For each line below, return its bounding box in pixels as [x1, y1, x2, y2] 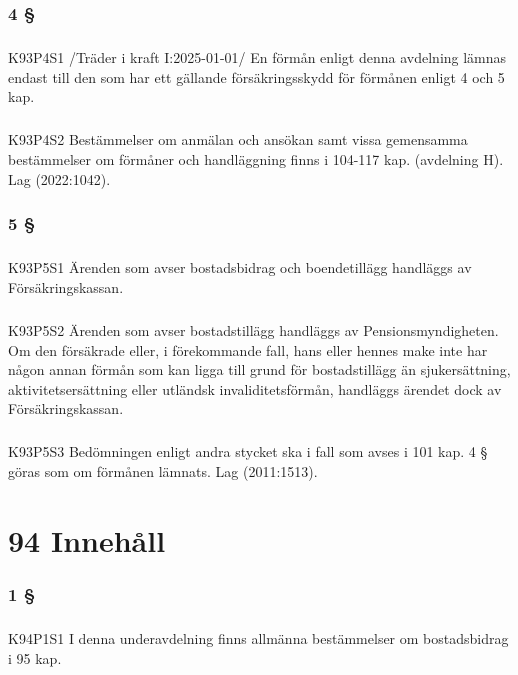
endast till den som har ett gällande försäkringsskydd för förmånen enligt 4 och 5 [8, 66, 505, 87]
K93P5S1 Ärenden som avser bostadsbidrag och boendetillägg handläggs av [8, 257, 472, 278]
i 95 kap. [8, 647, 62, 668]
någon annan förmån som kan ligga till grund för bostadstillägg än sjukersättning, [8, 359, 511, 380]
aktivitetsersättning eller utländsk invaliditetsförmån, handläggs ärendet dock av [8, 378, 502, 399]
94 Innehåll [8, 519, 166, 560]
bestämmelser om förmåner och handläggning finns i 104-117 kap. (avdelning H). [8, 148, 504, 169]
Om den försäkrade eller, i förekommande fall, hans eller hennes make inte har [8, 339, 488, 360]
